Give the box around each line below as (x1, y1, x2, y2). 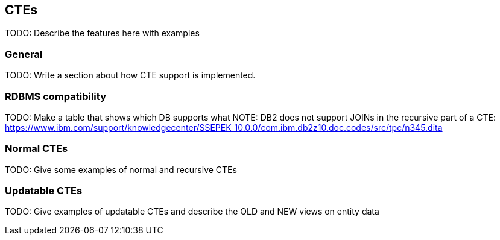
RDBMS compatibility (5, 90, 107, 103)
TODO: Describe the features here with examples (5, 28, 200, 39)
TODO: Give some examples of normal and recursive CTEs (5, 164, 237, 175)
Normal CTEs (5, 142, 68, 155)
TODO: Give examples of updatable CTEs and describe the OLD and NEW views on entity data (5, 206, 379, 217)
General (5, 48, 43, 60)
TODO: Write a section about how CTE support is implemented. (5, 70, 256, 81)
